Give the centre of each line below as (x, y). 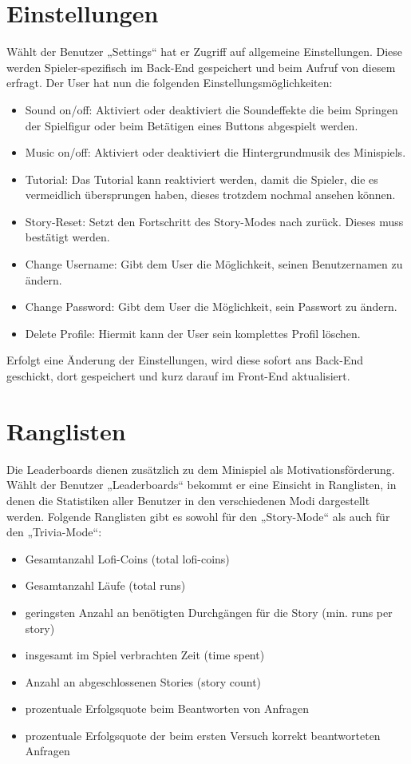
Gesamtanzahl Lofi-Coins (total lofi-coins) (127, 558)
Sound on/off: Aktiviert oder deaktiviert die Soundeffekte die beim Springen (211, 109)
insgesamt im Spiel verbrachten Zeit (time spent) (145, 655)
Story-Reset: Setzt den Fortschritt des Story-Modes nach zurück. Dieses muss (214, 221)
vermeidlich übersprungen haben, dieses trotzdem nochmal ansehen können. (210, 195)
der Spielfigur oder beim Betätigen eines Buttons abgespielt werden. (192, 125)
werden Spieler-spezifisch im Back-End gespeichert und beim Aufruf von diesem (201, 67)
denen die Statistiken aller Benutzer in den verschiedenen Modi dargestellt (188, 500)
